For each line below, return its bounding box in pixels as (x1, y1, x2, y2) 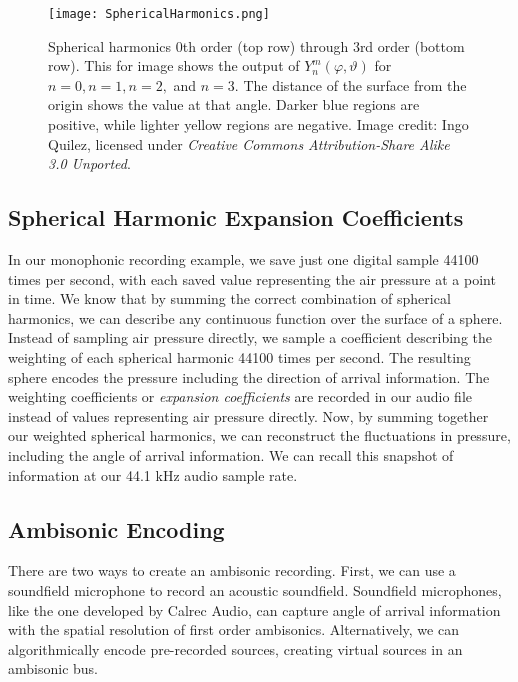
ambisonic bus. (8, 658, 98, 679)
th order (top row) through (182, 35, 349, 56)
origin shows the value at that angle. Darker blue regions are (48, 94, 420, 115)
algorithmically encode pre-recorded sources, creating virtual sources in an (8, 638, 463, 659)
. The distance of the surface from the (234, 74, 467, 95)
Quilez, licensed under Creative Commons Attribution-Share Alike (48, 133, 450, 154)
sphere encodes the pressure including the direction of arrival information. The (8, 366, 490, 387)
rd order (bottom (359, 35, 465, 56)
